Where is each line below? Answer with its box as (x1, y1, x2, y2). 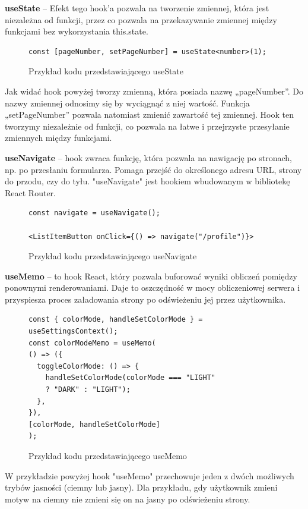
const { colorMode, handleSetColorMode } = (28, 315, 203, 324)
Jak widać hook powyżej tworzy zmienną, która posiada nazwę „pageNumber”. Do (5, 84, 304, 97)
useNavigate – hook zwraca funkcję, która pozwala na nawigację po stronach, (5, 151, 292, 164)
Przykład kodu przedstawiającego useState (28, 65, 184, 77)
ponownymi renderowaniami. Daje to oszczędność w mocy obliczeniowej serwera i (5, 281, 300, 294)
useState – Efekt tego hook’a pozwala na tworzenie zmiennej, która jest (5, 2, 269, 14)
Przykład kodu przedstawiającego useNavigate (28, 250, 197, 262)
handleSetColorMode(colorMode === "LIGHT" (45, 373, 215, 382)
